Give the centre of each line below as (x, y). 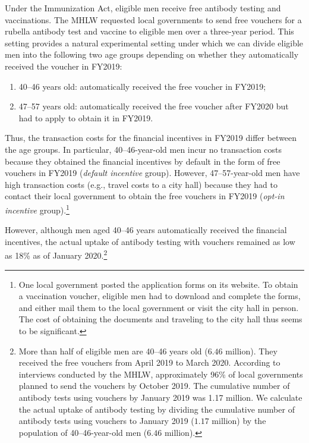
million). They (251, 351)
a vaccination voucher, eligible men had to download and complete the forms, (160, 296)
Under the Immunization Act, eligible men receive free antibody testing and (143, 8)
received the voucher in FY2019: (64, 66)
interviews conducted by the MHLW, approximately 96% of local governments (161, 374)
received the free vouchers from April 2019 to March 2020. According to (149, 362)
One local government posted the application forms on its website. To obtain (158, 284)
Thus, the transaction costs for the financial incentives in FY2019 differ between (151, 138)
